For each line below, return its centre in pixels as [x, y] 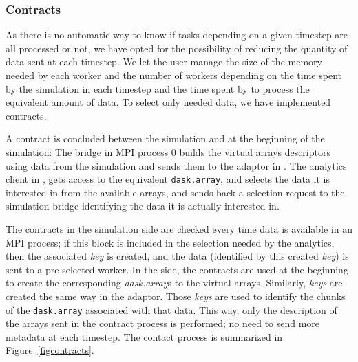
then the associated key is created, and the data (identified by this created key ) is [177, 256]
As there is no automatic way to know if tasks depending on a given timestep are [177, 35]
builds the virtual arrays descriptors [255, 151]
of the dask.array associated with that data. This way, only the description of [171, 309]
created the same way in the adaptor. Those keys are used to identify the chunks [176, 296]
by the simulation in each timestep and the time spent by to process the [158, 88]
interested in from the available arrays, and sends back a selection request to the [175, 192]
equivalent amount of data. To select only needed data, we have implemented [168, 102]
